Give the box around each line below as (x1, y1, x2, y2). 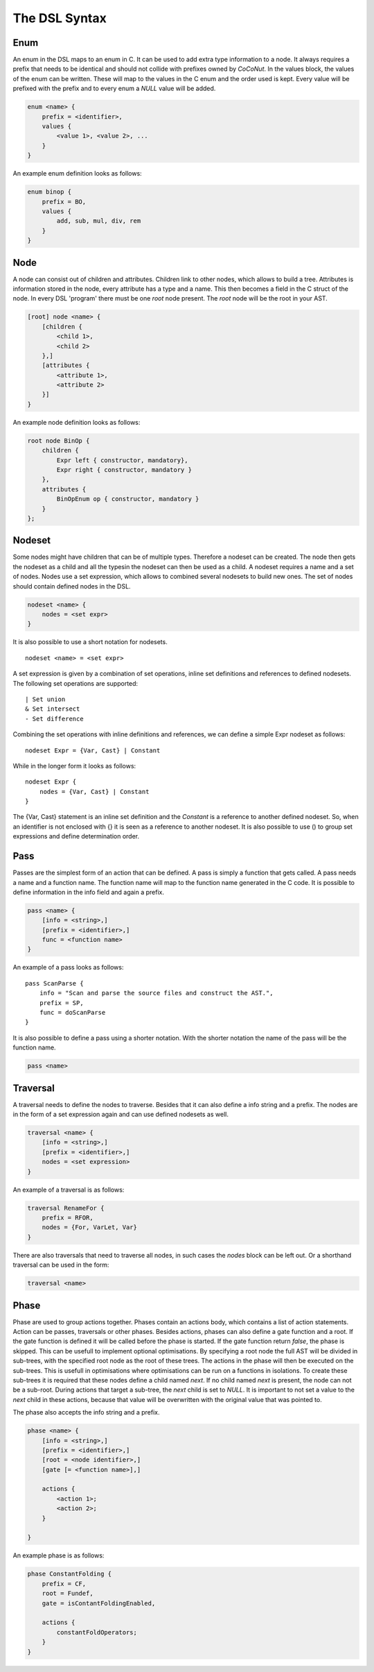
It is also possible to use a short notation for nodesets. (12, 638, 168, 646)
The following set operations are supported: (12, 679, 139, 687)
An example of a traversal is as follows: (12, 1185, 125, 1194)
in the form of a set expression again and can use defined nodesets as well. (12, 1111, 229, 1119)
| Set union (25, 695, 66, 703)
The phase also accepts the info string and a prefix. (12, 1408, 160, 1417)
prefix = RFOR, (42, 1213, 93, 1222)
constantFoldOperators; (56, 1628, 138, 1636)
